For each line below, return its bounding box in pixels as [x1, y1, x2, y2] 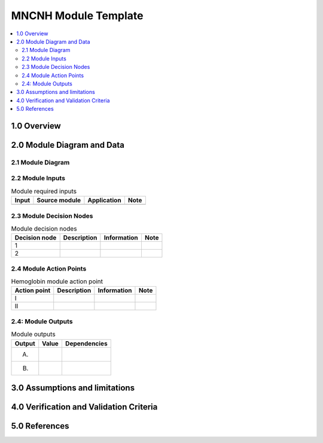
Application [87, 196, 122, 205]
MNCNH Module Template [11, 9, 144, 22]
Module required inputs [11, 187, 77, 195]
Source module [36, 196, 81, 205]
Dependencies [65, 339, 108, 347]
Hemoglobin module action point [11, 277, 103, 286]
